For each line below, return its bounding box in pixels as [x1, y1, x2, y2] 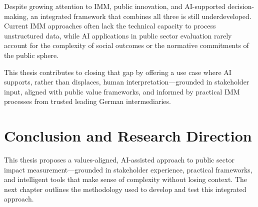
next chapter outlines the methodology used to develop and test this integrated [4, 183, 246, 194]
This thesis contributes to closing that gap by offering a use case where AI [4, 66, 231, 77]
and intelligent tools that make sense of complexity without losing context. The [4, 174, 247, 184]
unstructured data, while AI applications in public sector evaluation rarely [4, 30, 232, 40]
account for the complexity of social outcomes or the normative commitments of [4, 40, 249, 50]
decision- [227, 1, 254, 11]
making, [4, 10, 28, 21]
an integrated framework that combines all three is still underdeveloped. [30, 10, 251, 21]
